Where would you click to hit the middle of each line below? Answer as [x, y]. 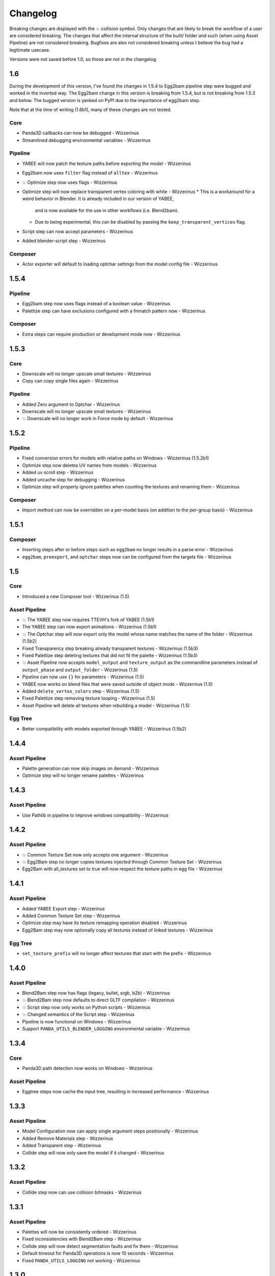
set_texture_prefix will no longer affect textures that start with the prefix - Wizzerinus [117, 953]
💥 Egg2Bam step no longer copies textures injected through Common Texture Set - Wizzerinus [122, 862]
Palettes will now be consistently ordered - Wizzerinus [79, 1232]
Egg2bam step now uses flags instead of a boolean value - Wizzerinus [96, 304]
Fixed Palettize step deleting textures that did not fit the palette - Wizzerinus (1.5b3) [110, 655]
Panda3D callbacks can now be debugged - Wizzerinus [81, 133]
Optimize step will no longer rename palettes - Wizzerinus [83, 775]
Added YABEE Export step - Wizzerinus [63, 909]
